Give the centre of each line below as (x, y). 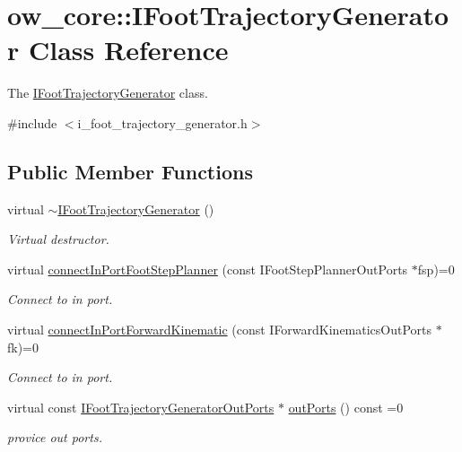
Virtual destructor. (58, 239)
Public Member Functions (130, 171)
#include (32, 122)
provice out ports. (55, 437)
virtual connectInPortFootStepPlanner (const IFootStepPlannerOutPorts (208, 269)
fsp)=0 (436, 269)
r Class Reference (118, 50)
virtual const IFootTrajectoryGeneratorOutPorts (141, 407)
